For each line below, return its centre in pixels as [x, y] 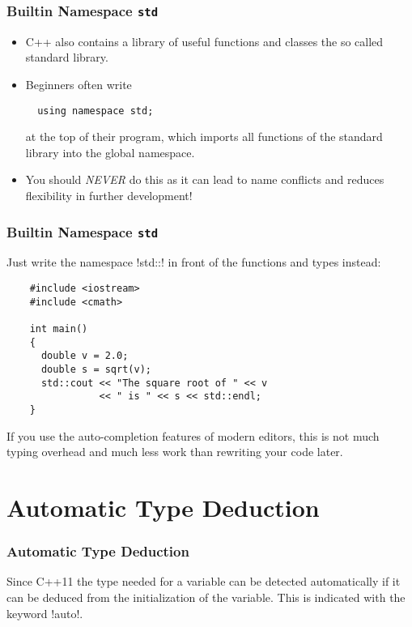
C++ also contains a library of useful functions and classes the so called [204, 41]
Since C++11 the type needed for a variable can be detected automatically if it [204, 581]
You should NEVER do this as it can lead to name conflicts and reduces [205, 179]
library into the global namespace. [110, 152]
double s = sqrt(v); [96, 369]
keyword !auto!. [45, 613]
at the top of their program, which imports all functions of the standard [204, 136]
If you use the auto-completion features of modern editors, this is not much [193, 435]
